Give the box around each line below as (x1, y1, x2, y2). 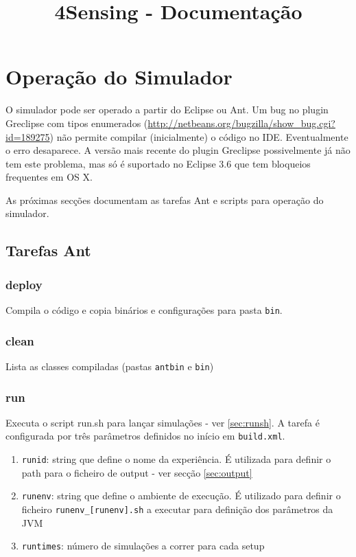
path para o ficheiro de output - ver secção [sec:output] (21, 465, 252, 479)
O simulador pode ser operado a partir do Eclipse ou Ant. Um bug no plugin (5, 102, 329, 117)
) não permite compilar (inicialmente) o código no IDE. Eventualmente (49, 129, 348, 144)
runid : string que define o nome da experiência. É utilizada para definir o (21, 452, 331, 466)
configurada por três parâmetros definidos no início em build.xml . (5, 429, 285, 443)
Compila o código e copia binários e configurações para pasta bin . (5, 303, 283, 317)
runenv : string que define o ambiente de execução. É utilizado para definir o (21, 488, 341, 503)
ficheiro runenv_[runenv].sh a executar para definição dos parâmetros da (21, 501, 333, 516)
